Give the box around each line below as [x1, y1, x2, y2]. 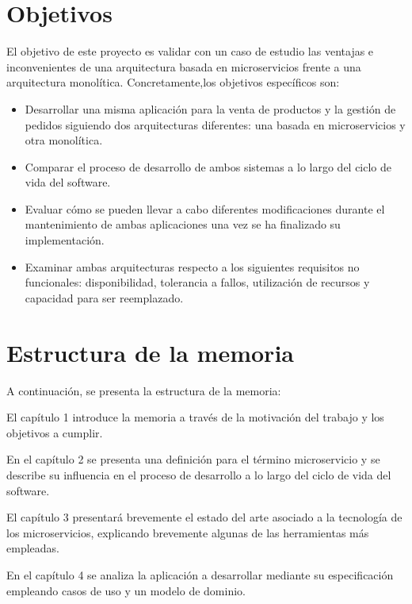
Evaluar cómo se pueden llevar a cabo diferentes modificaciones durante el [25, 200, 385, 217]
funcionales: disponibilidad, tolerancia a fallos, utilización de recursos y [25, 274, 370, 290]
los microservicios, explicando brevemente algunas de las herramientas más [6, 524, 369, 541]
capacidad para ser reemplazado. [25, 289, 184, 306]
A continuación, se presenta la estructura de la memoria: [6, 382, 281, 398]
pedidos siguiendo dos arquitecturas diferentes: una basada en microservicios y [25, 116, 406, 133]
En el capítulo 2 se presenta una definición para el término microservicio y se [6, 451, 380, 467]
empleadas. [6, 540, 59, 556]
